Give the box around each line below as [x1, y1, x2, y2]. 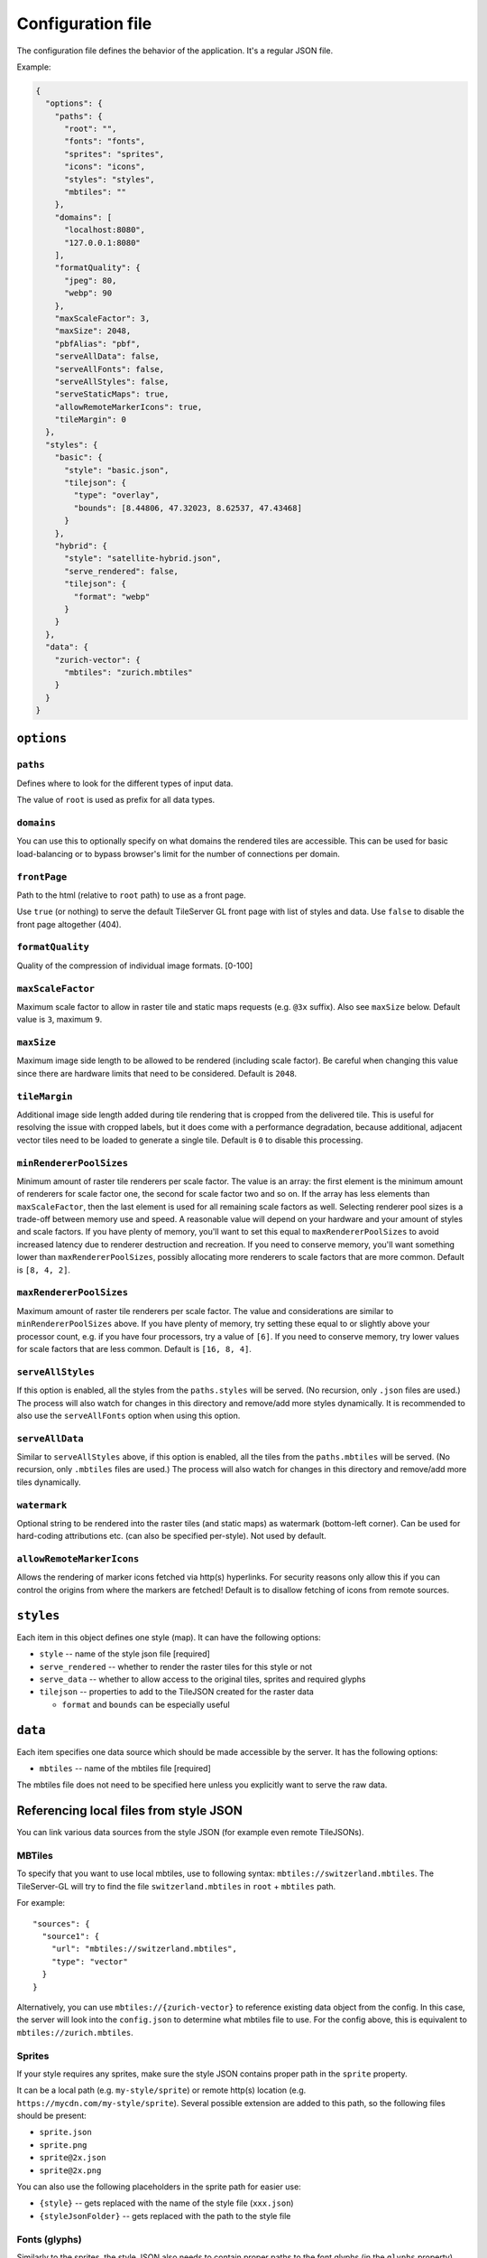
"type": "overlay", [73, 490, 160, 500]
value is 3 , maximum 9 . [16, 1014, 103, 1025]
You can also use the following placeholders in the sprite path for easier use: [16, 2181, 301, 2192]
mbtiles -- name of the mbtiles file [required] [39, 1763, 211, 1774]
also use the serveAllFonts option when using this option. [16, 1410, 241, 1421]
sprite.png [39, 2140, 87, 2150]
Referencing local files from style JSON [16, 1803, 243, 1819]
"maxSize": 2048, [54, 326, 132, 336]
